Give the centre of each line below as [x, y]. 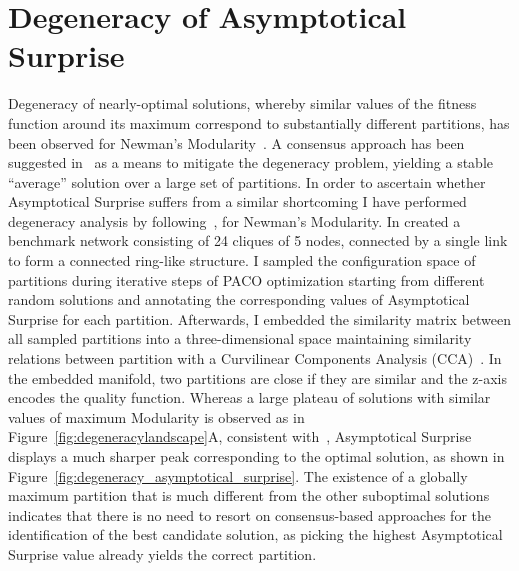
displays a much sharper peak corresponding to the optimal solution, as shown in [256, 456]
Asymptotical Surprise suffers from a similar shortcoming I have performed [237, 201]
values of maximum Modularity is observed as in [156, 416]
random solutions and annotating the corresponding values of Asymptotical [239, 299]
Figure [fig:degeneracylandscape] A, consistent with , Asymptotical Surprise [240, 436]
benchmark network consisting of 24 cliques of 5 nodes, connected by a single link [258, 240]
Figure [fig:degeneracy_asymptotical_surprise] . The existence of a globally [238, 475]
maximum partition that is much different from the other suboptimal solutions [249, 495]
